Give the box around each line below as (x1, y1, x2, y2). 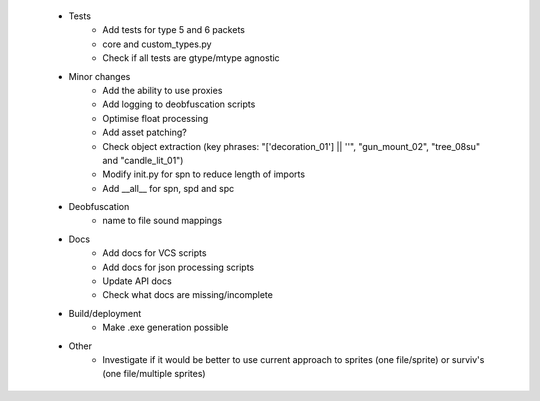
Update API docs (102, 275, 172, 287)
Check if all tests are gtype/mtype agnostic (102, 52, 280, 64)
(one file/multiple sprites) (102, 368, 206, 380)
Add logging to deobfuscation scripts (102, 98, 256, 110)
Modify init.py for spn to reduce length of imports (102, 168, 305, 180)
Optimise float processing (102, 112, 209, 124)
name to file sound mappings (102, 215, 223, 227)
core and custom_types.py (102, 38, 212, 50)
